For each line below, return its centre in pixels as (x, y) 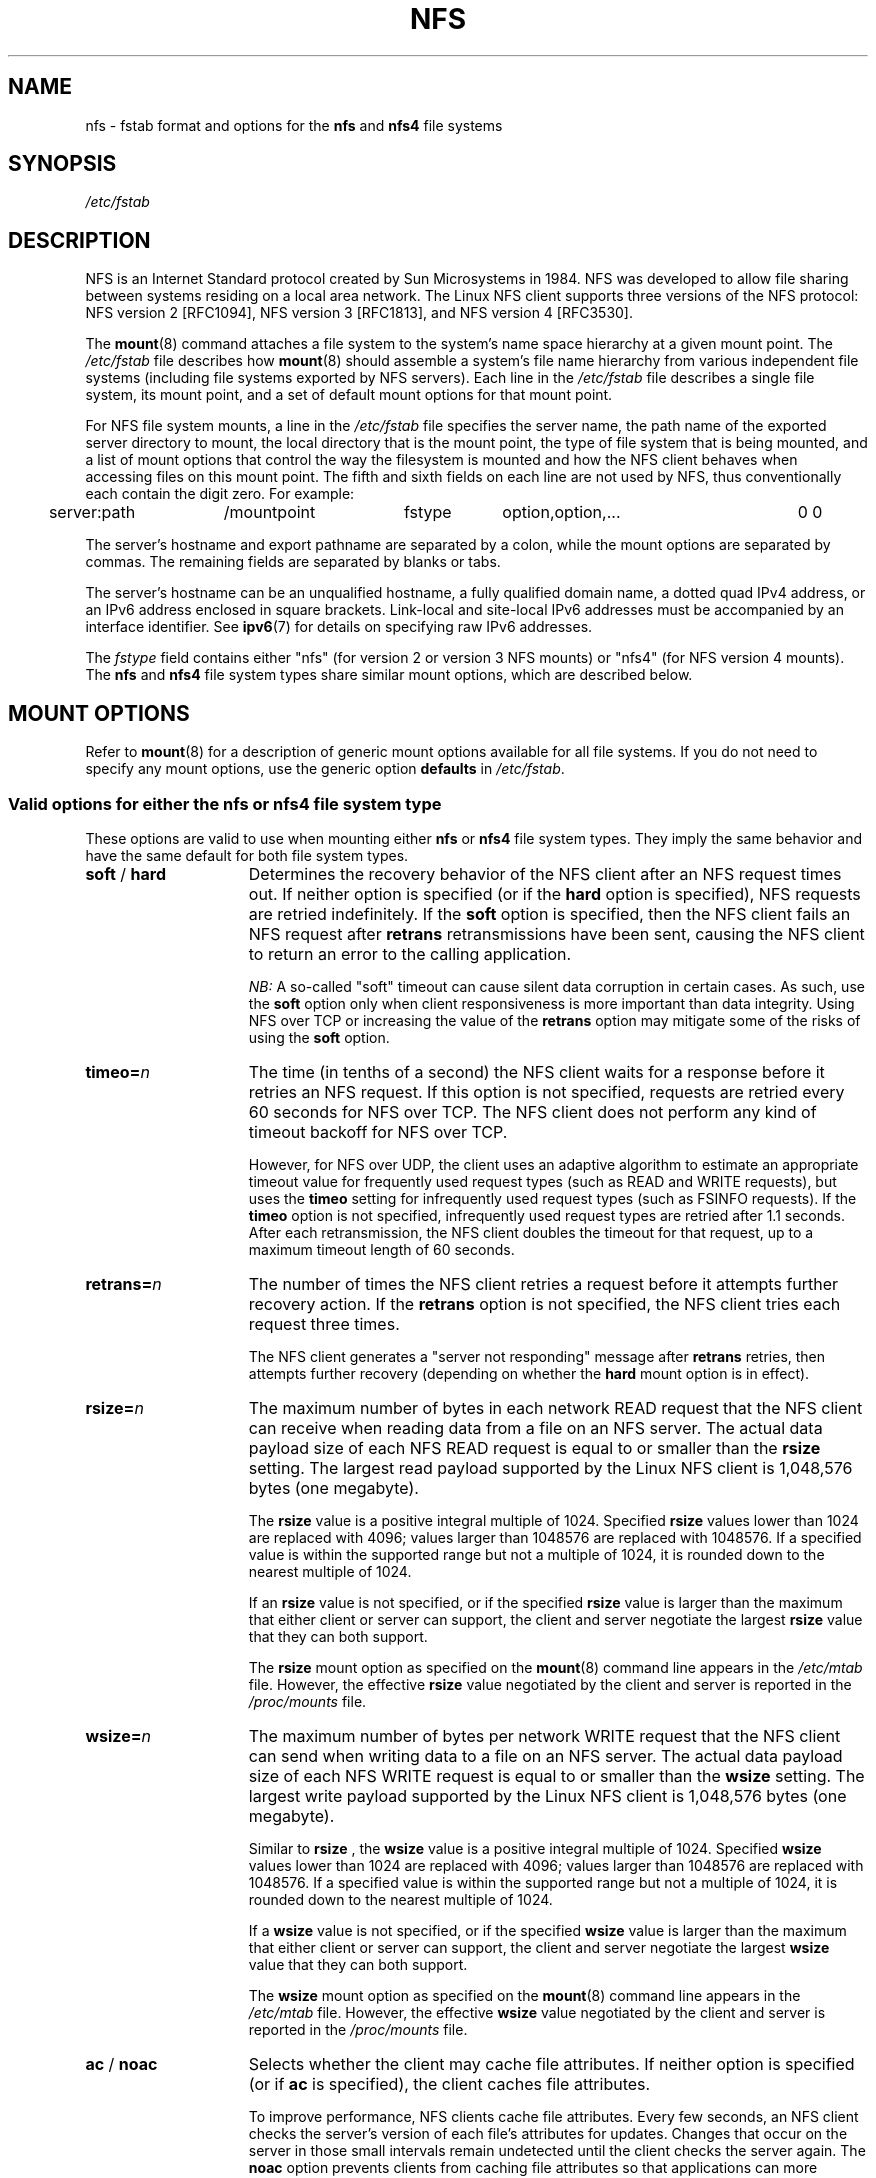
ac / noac (121, 2063)
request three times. (324, 1323)
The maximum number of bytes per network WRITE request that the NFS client (544, 1735)
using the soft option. (319, 1037)
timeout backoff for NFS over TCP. (378, 1131)
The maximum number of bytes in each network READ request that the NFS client (555, 1407)
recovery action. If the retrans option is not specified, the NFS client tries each (544, 1303)
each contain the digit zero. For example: (220, 494)
